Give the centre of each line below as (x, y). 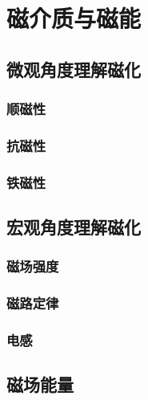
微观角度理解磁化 (74, 69)
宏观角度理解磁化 (74, 227)
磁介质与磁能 (74, 18)
